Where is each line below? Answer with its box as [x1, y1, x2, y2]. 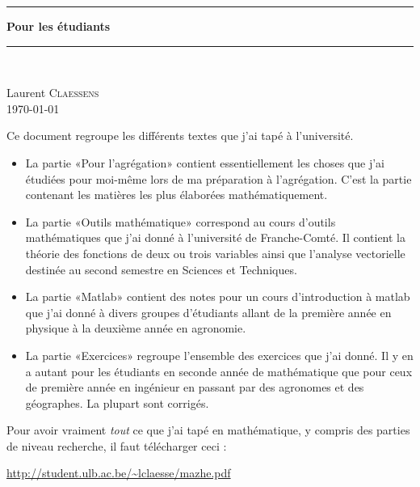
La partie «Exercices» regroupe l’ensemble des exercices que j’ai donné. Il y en [25, 346, 414, 363]
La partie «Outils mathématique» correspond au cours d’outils [25, 213, 336, 230]
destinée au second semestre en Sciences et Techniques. [25, 260, 297, 277]
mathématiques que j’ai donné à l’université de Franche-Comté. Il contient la [25, 229, 405, 246]
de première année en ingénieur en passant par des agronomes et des [25, 379, 364, 396]
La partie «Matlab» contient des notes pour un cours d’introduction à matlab [25, 288, 410, 305]
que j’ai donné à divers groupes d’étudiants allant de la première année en [25, 303, 392, 320]
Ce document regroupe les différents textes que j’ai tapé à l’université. [6, 127, 354, 144]
